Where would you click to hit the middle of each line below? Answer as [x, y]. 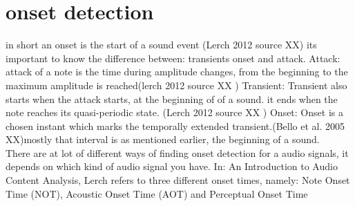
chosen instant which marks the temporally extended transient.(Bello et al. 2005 [175, 125]
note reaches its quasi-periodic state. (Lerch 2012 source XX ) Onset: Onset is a [174, 112]
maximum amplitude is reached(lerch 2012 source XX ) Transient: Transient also [176, 85]
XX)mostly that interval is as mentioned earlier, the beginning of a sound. [163, 139]
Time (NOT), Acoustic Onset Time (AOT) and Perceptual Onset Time [157, 193]
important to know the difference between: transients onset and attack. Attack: [173, 58]
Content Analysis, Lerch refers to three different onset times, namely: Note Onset [178, 180]
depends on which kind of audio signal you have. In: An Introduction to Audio [172, 166]
